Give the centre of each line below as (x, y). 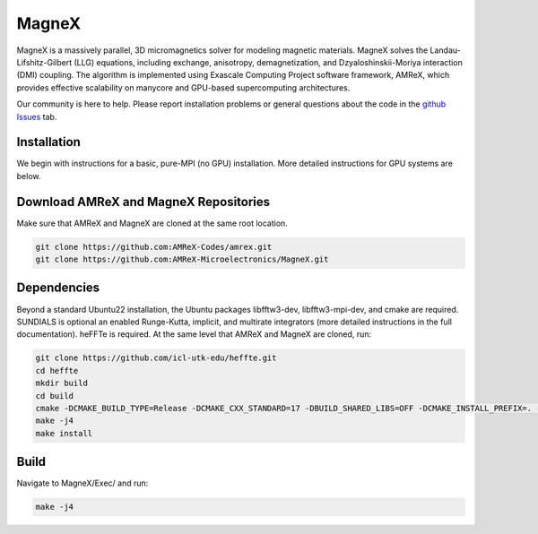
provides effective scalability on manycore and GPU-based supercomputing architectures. (183, 87)
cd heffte (57, 370)
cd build (55, 396)
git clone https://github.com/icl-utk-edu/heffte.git (156, 358)
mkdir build (62, 383)
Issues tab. (37, 116)
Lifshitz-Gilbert (44, 62)
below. (29, 176)
